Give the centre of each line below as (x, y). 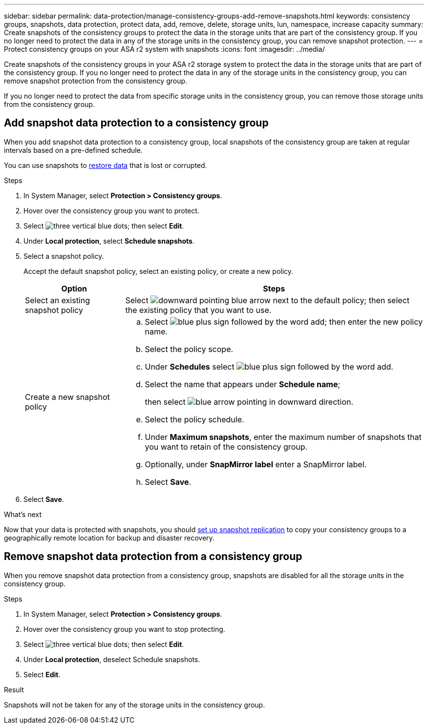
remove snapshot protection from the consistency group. (96, 81)
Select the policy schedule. (194, 419)
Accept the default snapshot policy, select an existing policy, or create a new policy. (159, 271)
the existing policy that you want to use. (198, 310)
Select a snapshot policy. (64, 256)
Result (14, 689)
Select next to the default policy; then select (267, 300)
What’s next (23, 514)
